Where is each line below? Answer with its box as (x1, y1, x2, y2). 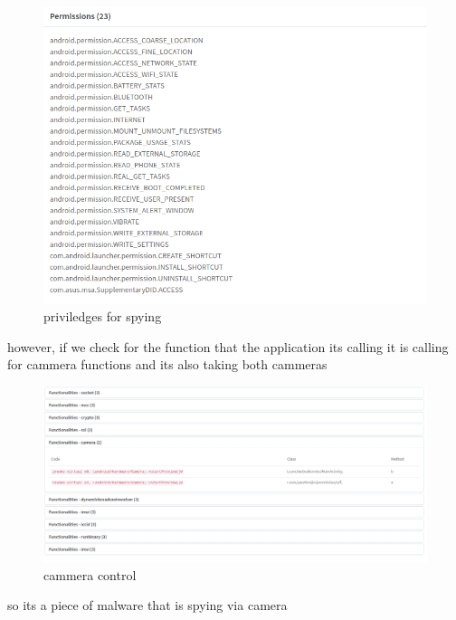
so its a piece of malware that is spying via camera (7, 596, 288, 615)
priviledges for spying (43, 307, 162, 326)
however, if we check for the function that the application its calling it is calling (7, 337, 449, 356)
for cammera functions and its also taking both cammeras (7, 355, 328, 374)
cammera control (43, 565, 137, 584)
